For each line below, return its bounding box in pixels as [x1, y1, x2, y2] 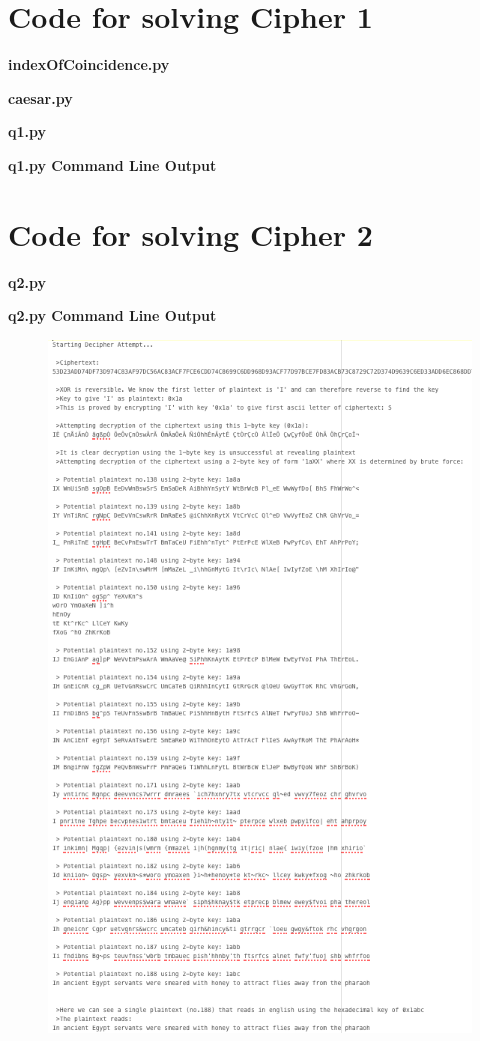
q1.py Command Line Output [8, 154, 217, 175]
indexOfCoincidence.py [8, 54, 170, 75]
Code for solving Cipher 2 [8, 213, 373, 254]
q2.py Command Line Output [8, 305, 217, 326]
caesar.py [8, 87, 73, 108]
